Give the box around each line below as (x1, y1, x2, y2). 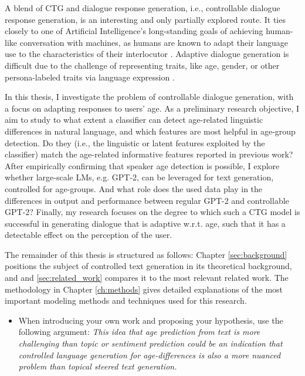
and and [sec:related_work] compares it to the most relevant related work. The (5, 271, 289, 284)
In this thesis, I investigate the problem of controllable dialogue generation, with (5, 90, 294, 103)
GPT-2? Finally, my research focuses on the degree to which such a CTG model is (5, 206, 300, 218)
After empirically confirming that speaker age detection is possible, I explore (5, 159, 280, 172)
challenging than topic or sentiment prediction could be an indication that (18, 337, 283, 350)
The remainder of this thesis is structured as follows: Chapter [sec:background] (5, 248, 287, 260)
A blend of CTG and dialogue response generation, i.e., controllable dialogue (5, 2, 280, 14)
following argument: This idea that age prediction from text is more (18, 325, 260, 338)
